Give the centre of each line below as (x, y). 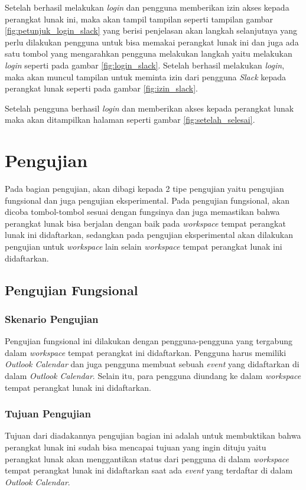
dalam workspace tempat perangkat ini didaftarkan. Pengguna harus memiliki (146, 352)
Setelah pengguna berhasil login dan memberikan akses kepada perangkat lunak (149, 108)
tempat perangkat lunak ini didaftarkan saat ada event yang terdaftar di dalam (149, 470)
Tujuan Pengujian (48, 414)
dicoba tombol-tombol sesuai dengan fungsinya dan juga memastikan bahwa (142, 212)
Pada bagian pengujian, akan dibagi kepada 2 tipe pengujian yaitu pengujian (144, 189)
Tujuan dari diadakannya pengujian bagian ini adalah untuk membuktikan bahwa (153, 435)
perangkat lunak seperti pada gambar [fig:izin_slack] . (102, 88)
